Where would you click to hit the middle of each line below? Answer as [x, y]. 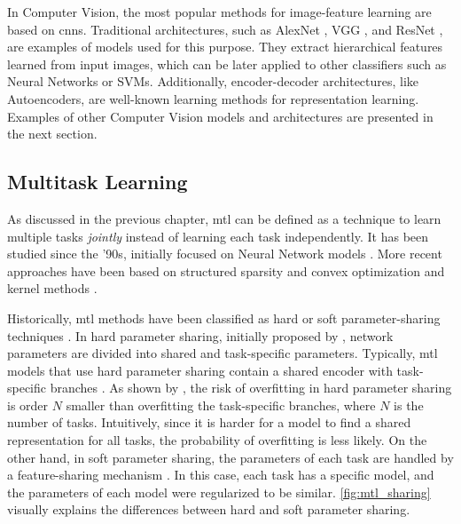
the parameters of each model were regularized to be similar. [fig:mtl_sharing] [219, 492]
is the [409, 405]
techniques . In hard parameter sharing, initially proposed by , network [200, 335]
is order [28, 405]
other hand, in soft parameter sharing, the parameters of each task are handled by [230, 457]
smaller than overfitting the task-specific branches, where [221, 405]
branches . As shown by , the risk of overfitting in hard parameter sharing [251, 388]
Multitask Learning [98, 182]
